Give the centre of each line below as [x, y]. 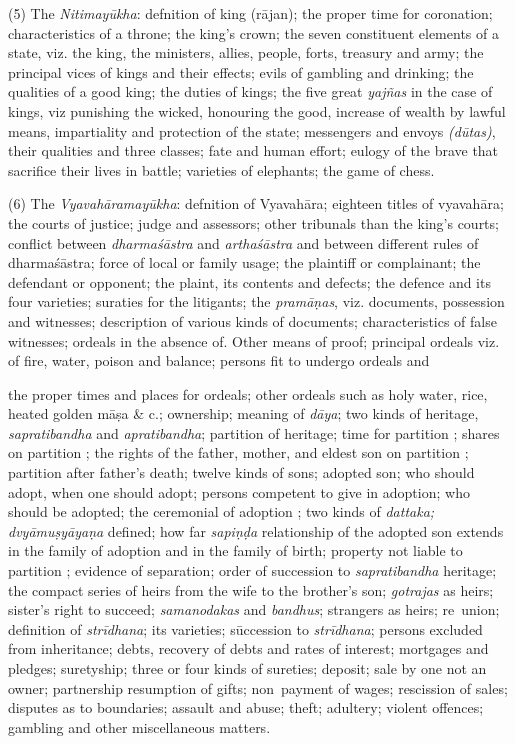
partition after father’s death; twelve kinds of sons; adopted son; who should [241, 472]
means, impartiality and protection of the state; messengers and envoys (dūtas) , [252, 130]
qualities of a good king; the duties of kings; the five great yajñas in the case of [250, 91]
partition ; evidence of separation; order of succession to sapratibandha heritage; [252, 570]
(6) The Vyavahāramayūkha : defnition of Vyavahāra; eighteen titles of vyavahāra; [256, 203]
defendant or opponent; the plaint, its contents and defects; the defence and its [249, 281]
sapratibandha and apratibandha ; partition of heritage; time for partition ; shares [254, 432]
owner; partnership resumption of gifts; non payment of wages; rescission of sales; [258, 687]
